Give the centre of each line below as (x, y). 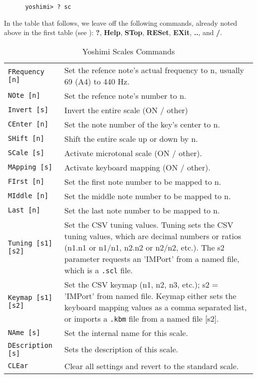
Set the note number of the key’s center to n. (142, 124)
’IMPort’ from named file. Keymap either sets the (150, 295)
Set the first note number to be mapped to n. (143, 181)
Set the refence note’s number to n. (125, 95)
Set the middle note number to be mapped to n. (148, 196)
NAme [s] (24, 333)
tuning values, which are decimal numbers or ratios (153, 236)
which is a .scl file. (99, 270)
